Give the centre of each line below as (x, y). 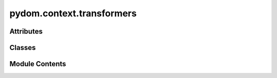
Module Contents (38, 64)
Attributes (26, 31)
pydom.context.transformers (73, 13)
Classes (23, 48)
